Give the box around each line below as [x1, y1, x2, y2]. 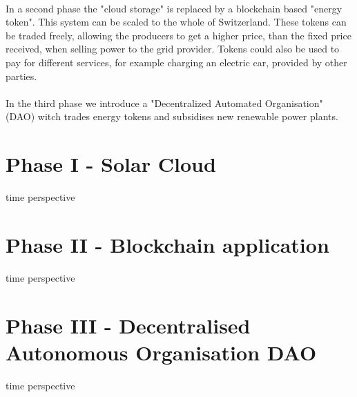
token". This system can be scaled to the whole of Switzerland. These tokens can [6, 14, 347, 29]
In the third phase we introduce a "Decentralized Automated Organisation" [6, 95, 323, 110]
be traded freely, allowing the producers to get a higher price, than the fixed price [6, 28, 351, 42]
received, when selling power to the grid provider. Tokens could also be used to [6, 41, 340, 56]
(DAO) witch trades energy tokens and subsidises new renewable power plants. [6, 109, 338, 124]
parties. [6, 68, 37, 83]
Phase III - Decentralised [6, 311, 251, 339]
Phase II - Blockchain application [6, 230, 329, 258]
